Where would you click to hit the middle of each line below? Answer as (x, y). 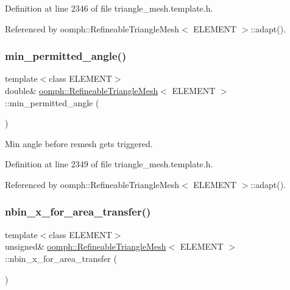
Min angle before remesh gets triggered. (79, 143)
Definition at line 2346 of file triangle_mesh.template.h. (109, 8)
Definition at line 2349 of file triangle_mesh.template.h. (109, 164)
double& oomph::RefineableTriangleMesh (82, 90)
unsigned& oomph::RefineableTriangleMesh (86, 246)
